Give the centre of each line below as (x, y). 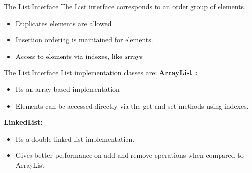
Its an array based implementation (67, 89)
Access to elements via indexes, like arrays (79, 56)
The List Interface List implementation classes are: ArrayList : (101, 72)
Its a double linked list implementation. (75, 138)
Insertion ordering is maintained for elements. (84, 40)
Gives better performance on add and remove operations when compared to (129, 155)
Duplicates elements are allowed (63, 23)
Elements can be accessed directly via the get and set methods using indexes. (132, 105)
